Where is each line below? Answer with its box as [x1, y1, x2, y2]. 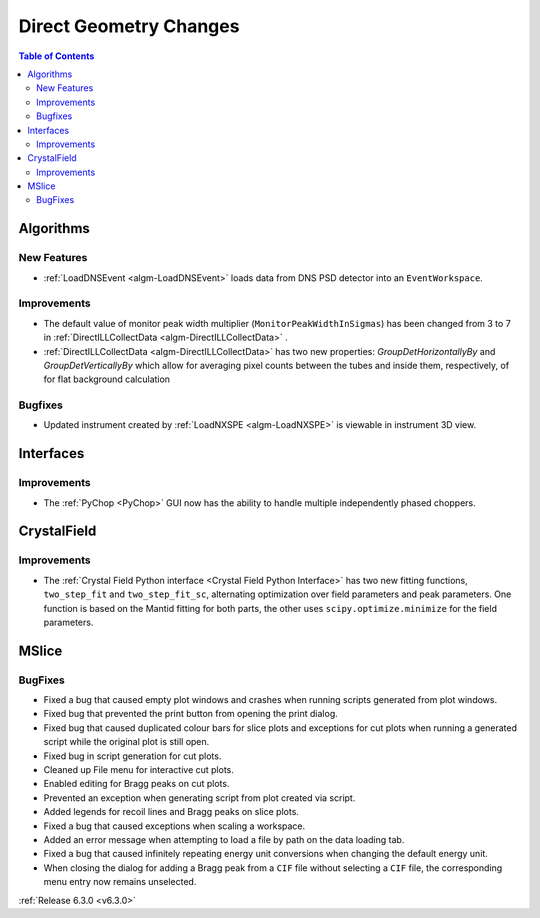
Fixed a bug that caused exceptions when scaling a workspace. [43, 820, 306, 832]
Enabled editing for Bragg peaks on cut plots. [43, 778, 230, 790]
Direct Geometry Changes [18, 15, 240, 37]
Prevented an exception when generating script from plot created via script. [43, 791, 356, 804]
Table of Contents [18, 50, 95, 62]
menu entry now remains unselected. [43, 876, 197, 888]
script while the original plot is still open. [43, 736, 210, 748]
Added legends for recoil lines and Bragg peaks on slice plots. [43, 806, 300, 818]
